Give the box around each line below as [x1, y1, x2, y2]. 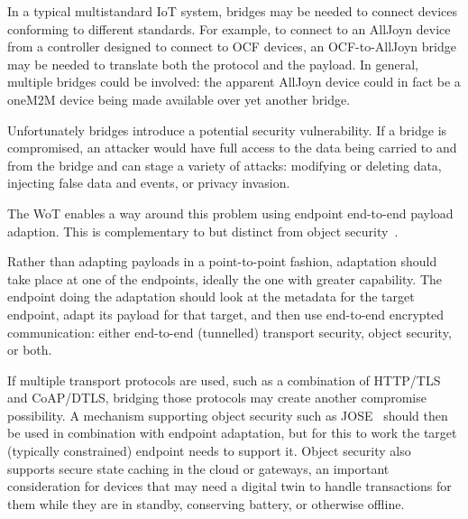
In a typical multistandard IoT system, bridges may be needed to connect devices [7, 2, 457, 20]
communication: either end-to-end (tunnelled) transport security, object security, [7, 322, 452, 341]
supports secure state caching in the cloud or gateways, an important [7, 459, 390, 477]
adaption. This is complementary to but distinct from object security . [7, 221, 399, 240]
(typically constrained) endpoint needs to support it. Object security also [7, 441, 411, 460]
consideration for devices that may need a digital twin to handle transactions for [7, 477, 452, 496]
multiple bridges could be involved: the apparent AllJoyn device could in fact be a [7, 72, 461, 91]
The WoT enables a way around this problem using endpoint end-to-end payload [7, 203, 454, 222]
